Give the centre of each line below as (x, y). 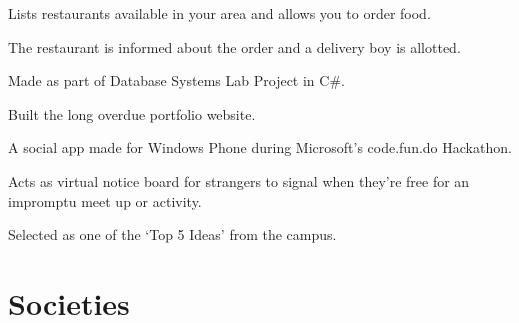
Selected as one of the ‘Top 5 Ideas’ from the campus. (172, 234)
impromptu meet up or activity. (105, 200)
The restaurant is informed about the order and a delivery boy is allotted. (234, 46)
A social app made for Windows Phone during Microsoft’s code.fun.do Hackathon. (260, 147)
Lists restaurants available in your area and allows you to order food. (219, 13)
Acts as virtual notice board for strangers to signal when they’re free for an (239, 180)
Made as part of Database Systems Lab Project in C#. (176, 80)
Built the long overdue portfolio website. (132, 113)
